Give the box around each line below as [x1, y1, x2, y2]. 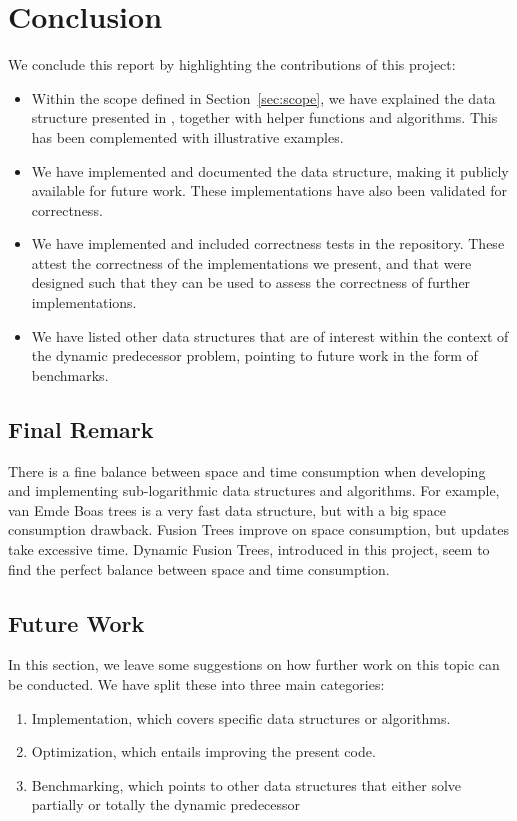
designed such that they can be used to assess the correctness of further [31, 272, 471, 293]
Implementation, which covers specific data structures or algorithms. [31, 707, 451, 728]
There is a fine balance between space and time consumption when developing [8, 460, 486, 481]
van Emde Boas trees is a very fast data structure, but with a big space [8, 499, 447, 520]
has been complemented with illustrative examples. [31, 126, 344, 147]
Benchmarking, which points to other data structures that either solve [31, 774, 462, 795]
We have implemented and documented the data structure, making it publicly [31, 160, 509, 181]
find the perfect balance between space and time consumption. [8, 558, 390, 579]
